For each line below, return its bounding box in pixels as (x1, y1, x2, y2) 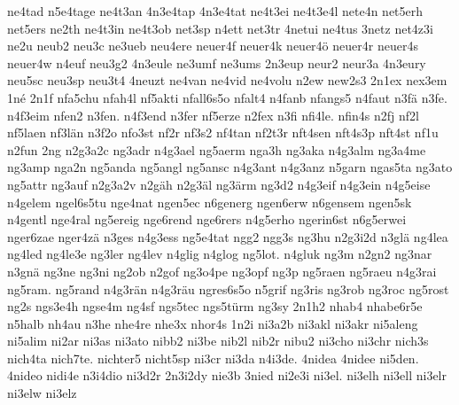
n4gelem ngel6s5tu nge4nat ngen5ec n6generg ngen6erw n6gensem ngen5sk (7, 192, 412, 211)
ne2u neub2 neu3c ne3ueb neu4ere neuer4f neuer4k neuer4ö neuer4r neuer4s (7, 36, 418, 55)
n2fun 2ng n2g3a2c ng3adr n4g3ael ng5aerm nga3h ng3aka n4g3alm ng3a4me (7, 140, 426, 159)
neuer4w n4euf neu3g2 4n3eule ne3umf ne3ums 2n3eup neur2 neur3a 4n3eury (7, 53, 426, 72)
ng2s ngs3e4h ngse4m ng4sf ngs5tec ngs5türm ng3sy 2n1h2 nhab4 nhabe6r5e (7, 297, 423, 315)
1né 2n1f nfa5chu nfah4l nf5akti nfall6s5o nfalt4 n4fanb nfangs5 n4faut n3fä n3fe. (7, 88, 447, 106)
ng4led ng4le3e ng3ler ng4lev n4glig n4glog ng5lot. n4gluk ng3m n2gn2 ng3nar (7, 245, 432, 263)
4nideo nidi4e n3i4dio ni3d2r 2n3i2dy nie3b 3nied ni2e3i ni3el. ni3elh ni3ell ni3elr (7, 366, 447, 385)
